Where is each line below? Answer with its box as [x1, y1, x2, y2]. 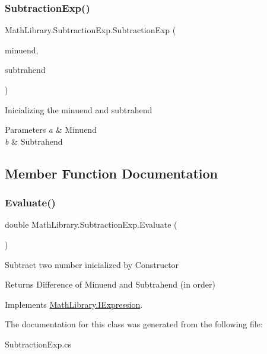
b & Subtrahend [5, 135, 63, 147]
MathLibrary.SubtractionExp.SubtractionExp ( [5, 24, 176, 36]
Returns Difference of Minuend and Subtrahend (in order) [5, 278, 216, 291]
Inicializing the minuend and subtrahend [5, 103, 152, 116]
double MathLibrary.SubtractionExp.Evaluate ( [5, 218, 177, 231]
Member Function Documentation [5, 164, 218, 182]
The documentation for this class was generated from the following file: [5, 318, 263, 330]
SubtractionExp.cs [5, 337, 71, 350]
